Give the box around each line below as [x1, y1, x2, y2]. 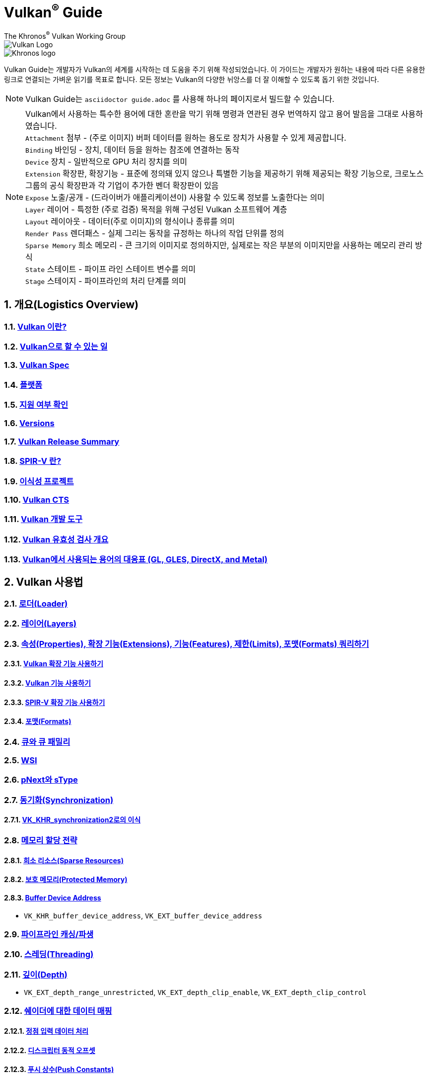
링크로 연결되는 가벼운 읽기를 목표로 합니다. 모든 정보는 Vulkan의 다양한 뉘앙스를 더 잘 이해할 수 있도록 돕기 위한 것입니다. [4, 75, 379, 84]
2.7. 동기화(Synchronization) [4, 795, 114, 805]
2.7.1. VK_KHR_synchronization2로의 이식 [4, 815, 141, 824]
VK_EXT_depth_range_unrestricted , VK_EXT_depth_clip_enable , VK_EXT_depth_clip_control [24, 988, 367, 996]
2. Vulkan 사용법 [4, 575, 83, 588]
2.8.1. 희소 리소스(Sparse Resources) [4, 856, 124, 865]
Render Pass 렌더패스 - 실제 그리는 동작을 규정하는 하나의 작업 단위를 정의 [25, 228, 285, 238]
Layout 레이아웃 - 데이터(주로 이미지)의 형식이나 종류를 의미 [25, 216, 235, 226]
